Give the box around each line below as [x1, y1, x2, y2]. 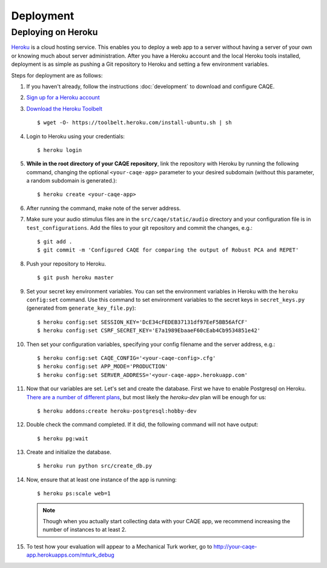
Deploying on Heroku [11, 27, 98, 38]
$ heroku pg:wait [37, 435, 88, 442]
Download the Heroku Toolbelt [26, 105, 103, 112]
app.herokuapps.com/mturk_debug [26, 551, 114, 559]
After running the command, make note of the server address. [26, 204, 181, 212]
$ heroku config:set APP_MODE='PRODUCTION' [37, 363, 168, 370]
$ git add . [37, 238, 73, 245]
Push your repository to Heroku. [26, 260, 107, 267]
